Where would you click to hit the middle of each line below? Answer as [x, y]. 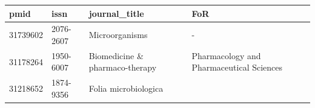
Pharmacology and [226, 55]
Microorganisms [118, 35]
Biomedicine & [116, 55]
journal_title [116, 13]
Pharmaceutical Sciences [237, 67]
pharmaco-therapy [123, 67]
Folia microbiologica [126, 88]
